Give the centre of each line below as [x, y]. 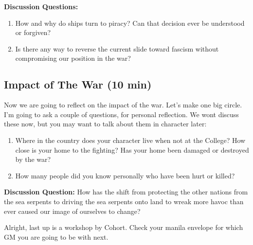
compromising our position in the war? [73, 58]
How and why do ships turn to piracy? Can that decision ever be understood [130, 23]
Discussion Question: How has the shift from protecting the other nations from [126, 192]
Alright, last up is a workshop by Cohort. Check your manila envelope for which [124, 227]
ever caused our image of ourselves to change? [72, 211]
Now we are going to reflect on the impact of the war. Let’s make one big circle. [123, 105]
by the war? [33, 159]
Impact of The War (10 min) [78, 84]
